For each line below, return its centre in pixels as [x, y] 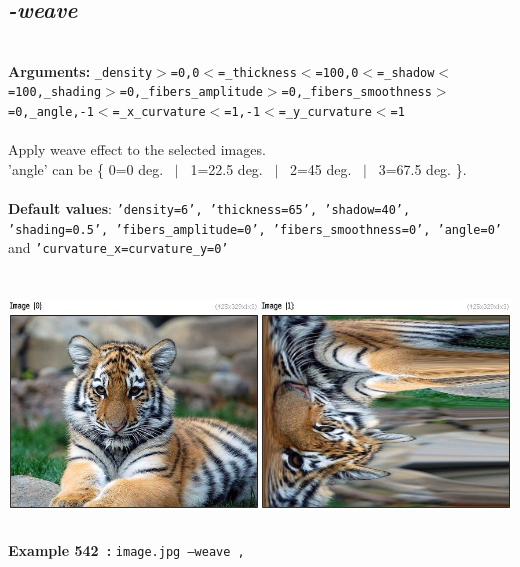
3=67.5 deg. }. [422, 168]
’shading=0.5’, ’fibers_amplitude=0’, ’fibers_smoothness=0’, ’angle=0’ [255, 229]
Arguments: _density [80, 70]
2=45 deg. [320, 168]
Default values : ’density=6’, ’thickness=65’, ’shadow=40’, [209, 208]
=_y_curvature [325, 112]
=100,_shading [55, 92]
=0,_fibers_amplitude [191, 92]
